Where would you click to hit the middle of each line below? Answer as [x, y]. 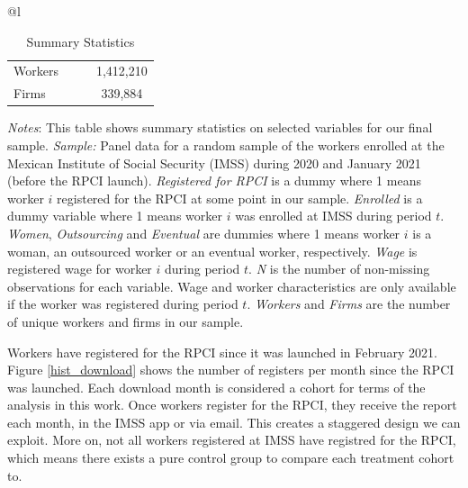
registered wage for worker [80, 269]
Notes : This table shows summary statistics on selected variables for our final [220, 127]
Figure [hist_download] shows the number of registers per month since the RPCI [231, 370]
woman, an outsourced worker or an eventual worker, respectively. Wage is [212, 251]
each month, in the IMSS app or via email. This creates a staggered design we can [234, 422]
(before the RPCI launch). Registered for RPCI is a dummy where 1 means [214, 181]
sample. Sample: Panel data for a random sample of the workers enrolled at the [226, 145]
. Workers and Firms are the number [349, 304]
